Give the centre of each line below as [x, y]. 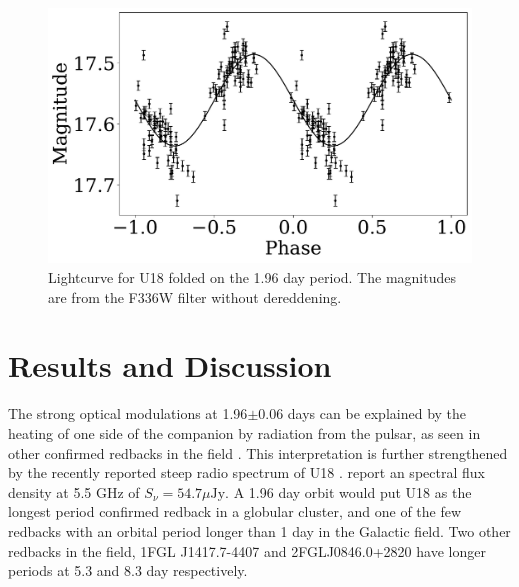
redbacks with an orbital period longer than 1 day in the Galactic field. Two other [259, 530]
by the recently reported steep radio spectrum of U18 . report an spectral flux [246, 472]
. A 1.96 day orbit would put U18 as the [348, 491]
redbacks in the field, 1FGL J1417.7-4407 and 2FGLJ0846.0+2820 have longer [247, 550]
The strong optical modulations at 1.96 [128, 413]
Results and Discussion [170, 365]
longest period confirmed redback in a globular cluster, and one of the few [235, 511]
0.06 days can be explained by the [362, 413]
